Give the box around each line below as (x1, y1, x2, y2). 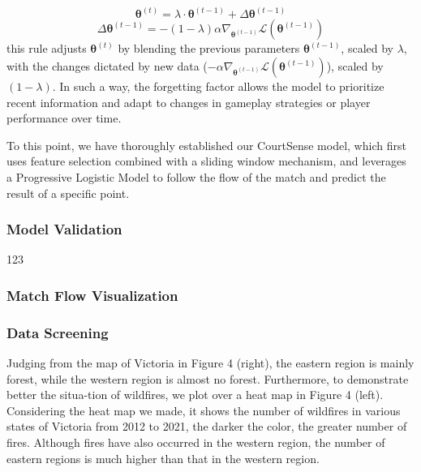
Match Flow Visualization (6, 285, 178, 305)
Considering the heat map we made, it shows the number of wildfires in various (6, 401, 401, 418)
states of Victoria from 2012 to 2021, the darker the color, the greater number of (6, 418, 407, 435)
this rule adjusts (6, 40, 87, 57)
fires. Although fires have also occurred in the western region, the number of (6, 434, 385, 451)
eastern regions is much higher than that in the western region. (6, 449, 320, 466)
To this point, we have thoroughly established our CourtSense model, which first (6, 136, 406, 153)
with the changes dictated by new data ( (6, 58, 208, 75)
